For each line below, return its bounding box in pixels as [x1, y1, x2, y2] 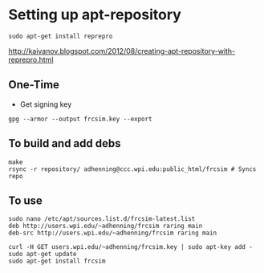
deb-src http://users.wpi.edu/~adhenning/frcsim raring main [8, 229, 217, 238]
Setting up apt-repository [8, 6, 182, 24]
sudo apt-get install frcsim [8, 257, 106, 266]
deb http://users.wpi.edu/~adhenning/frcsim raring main [8, 222, 203, 230]
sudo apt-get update [8, 251, 78, 259]
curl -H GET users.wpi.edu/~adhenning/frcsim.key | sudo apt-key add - [8, 243, 253, 251]
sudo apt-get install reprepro [8, 32, 113, 40]
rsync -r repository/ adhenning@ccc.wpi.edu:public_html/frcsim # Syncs [8, 165, 257, 173]
